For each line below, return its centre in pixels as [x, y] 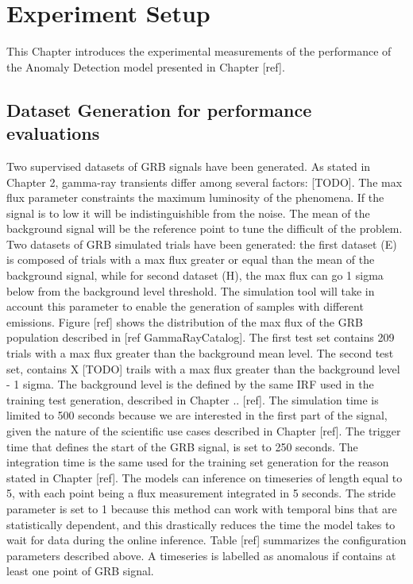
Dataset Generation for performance [159, 109]
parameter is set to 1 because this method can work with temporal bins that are [202, 508]
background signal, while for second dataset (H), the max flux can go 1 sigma [195, 275]
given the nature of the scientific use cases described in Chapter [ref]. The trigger [204, 431]
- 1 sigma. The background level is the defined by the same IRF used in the [190, 384]
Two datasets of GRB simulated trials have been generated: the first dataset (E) [202, 244]
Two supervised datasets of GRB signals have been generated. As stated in [189, 166]
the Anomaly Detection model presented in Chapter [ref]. [146, 66]
